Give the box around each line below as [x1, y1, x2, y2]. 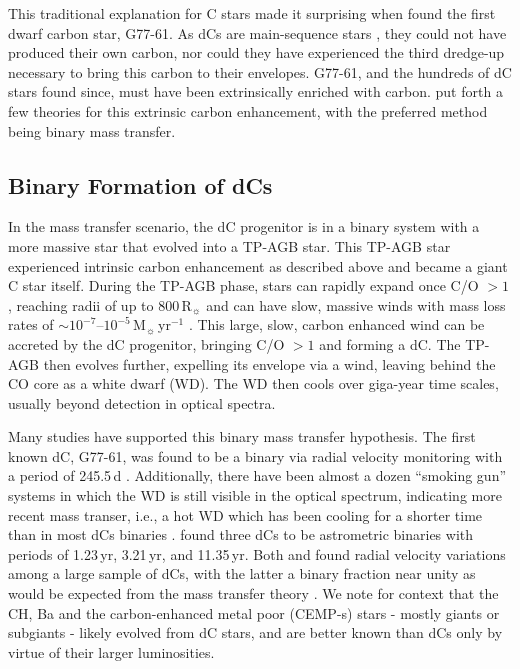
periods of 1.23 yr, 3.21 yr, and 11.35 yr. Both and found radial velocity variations [8, 543, 506, 564]
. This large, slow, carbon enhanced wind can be [188, 314, 485, 335]
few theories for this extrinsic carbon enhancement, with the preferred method [8, 100, 488, 121]
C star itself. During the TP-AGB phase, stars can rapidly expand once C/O [8, 275, 479, 296]
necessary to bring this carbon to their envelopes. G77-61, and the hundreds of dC [8, 61, 512, 82]
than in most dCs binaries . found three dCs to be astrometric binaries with [8, 524, 474, 545]
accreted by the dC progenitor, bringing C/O [8, 333, 285, 354]
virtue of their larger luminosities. [8, 641, 215, 662]
